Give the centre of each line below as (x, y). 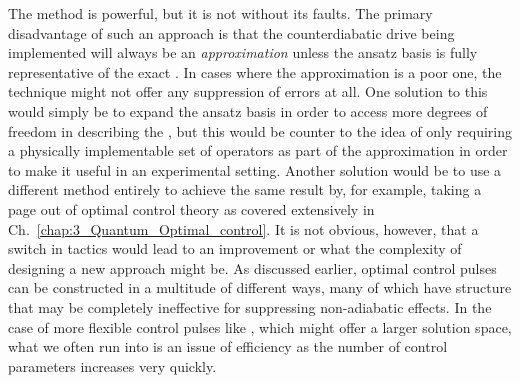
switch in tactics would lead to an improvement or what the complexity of (235, 248)
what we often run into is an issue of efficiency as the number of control (228, 346)
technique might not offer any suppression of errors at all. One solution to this (248, 91)
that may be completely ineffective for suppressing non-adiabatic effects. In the (250, 306)
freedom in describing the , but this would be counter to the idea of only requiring (260, 130)
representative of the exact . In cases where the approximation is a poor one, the (255, 71)
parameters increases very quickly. (112, 365)
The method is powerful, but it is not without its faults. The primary (220, 13)
